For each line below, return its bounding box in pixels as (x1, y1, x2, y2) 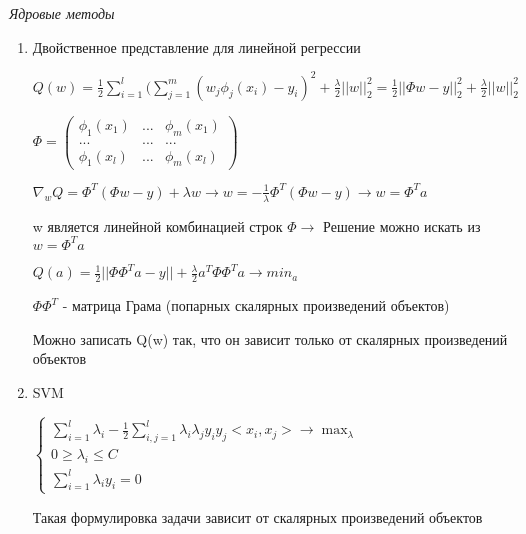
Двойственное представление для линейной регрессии (32, 36, 361, 57)
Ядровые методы (9, 3, 115, 23)
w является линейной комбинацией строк (32, 215, 283, 236)
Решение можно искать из (323, 215, 481, 236)
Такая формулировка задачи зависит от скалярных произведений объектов (32, 506, 483, 527)
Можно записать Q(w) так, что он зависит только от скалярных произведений (32, 328, 508, 349)
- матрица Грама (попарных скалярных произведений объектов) (62, 295, 450, 316)
